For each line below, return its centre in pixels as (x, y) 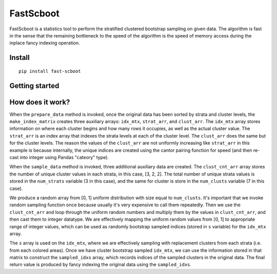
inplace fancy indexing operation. (45, 43)
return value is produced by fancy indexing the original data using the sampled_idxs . (101, 265)
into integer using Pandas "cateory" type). (64, 157)
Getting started (34, 85)
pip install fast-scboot (50, 71)
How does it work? (40, 102)
